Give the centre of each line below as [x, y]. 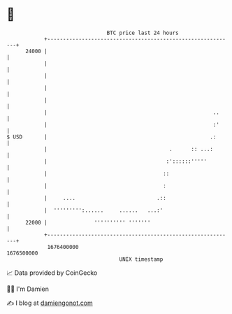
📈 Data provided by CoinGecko [52, 273]
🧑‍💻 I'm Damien [28, 289]
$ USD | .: [111, 137]
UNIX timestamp [141, 259]
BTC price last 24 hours [143, 33]
